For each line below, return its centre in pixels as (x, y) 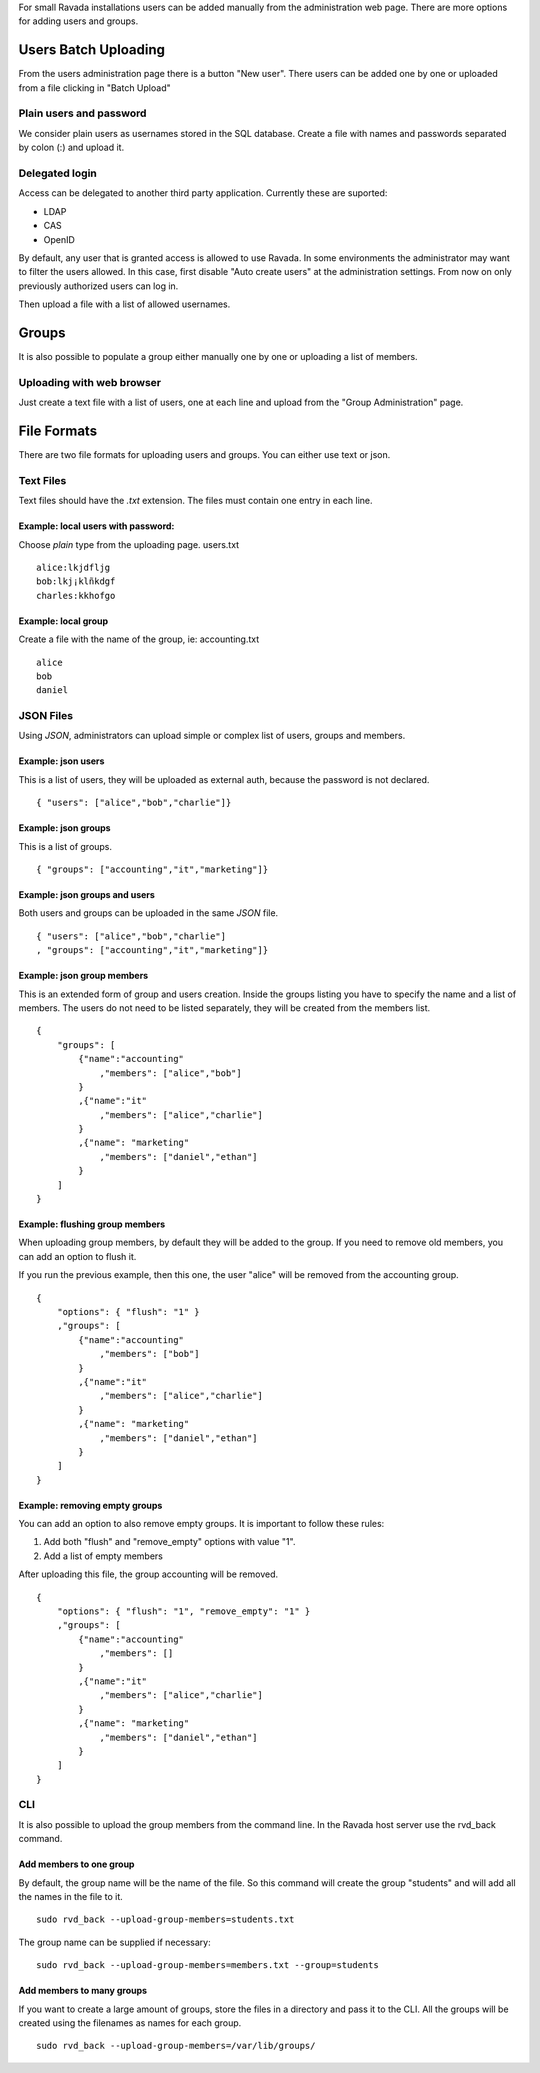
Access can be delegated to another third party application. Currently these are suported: (203, 193)
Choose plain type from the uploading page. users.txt (129, 544)
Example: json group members (83, 976)
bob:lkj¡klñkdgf (76, 581)
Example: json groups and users (86, 895)
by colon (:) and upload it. (71, 147)
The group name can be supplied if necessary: (114, 1942)
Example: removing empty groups (90, 1505)
